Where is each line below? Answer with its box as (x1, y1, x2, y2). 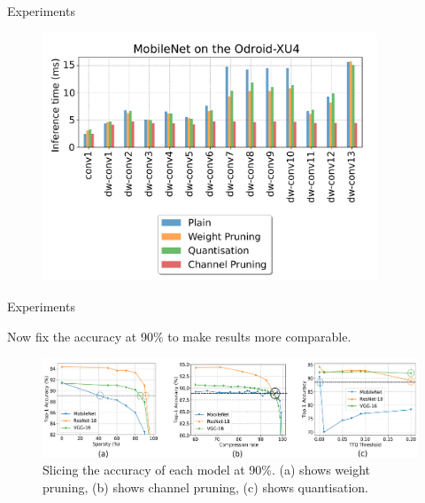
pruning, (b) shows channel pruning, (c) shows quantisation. (42, 477, 369, 496)
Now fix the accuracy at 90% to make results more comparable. (7, 326, 352, 345)
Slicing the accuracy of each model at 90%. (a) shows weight (42, 460, 370, 479)
